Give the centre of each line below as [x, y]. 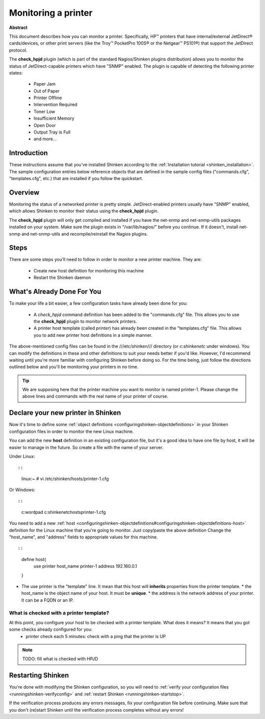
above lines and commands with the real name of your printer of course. [95, 396]
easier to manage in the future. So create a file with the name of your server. [86, 447]
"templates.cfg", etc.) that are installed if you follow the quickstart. [76, 179]
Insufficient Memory [54, 118]
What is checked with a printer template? [59, 612]
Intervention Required [55, 105]
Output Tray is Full [52, 132]
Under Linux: [22, 456]
